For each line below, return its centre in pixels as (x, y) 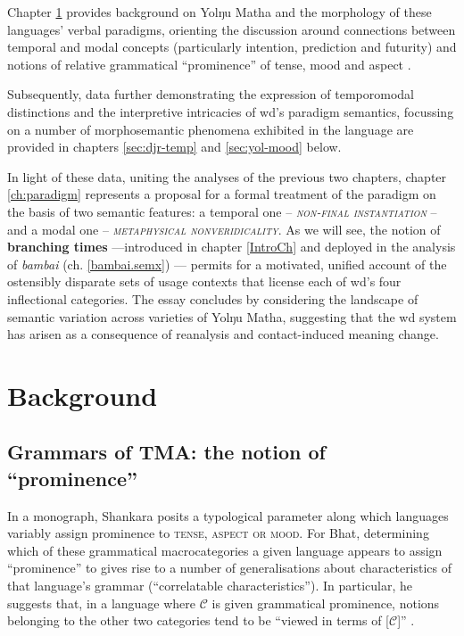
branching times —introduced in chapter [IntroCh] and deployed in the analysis (232, 247)
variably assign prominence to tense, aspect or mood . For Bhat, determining (218, 533)
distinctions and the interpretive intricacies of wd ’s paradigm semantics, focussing (231, 111)
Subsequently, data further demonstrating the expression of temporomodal (211, 94)
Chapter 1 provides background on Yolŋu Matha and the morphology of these (220, 12)
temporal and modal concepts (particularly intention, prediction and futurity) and (232, 47)
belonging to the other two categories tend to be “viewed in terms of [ (199, 620)
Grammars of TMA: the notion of (166, 452)
